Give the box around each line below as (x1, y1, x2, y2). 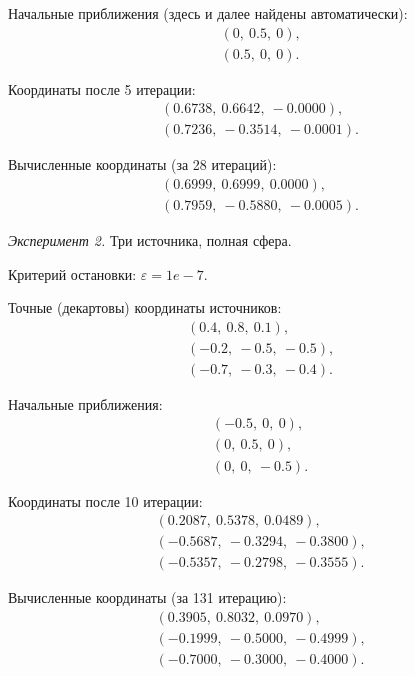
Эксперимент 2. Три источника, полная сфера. (8, 229, 292, 250)
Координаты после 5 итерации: (8, 78, 196, 99)
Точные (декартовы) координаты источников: (8, 297, 282, 318)
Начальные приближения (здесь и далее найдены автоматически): (8, 3, 408, 23)
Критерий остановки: (8, 263, 137, 284)
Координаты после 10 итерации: (8, 490, 203, 511)
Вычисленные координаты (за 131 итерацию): (8, 587, 287, 608)
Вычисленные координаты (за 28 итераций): (8, 154, 277, 175)
